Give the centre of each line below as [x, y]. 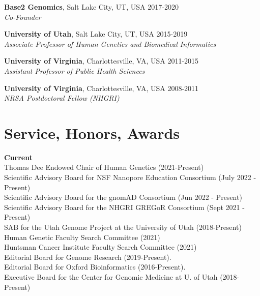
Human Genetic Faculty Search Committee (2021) [82, 237]
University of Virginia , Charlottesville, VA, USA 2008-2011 [102, 88]
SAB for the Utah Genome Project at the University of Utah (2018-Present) [123, 227]
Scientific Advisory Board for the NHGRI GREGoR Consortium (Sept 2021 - [124, 207]
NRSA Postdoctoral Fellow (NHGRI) [62, 98]
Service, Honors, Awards [92, 132]
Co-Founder [23, 17]
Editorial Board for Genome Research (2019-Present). [88, 257]
